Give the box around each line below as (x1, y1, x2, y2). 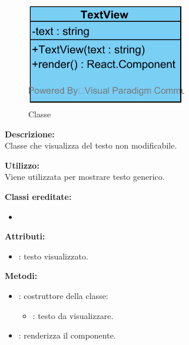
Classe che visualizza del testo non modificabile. (5, 139, 177, 152)
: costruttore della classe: (18, 289, 108, 301)
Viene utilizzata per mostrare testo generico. (5, 170, 165, 183)
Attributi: (5, 230, 45, 242)
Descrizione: (5, 127, 55, 140)
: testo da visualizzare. (32, 309, 114, 321)
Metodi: (5, 270, 38, 282)
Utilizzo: (5, 159, 39, 171)
